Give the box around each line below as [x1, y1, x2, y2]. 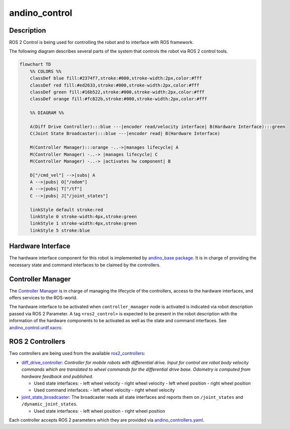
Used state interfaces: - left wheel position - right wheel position [34, 408, 166, 414]
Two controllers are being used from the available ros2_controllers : [9, 350, 146, 356]
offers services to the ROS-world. [9, 295, 78, 300]
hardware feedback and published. [21, 373, 93, 379]
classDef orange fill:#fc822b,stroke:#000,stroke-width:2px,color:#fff [30, 96, 207, 102]
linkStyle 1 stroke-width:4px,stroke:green [30, 220, 137, 226]
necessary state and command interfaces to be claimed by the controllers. [9, 262, 161, 268]
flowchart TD [19, 62, 51, 67]
